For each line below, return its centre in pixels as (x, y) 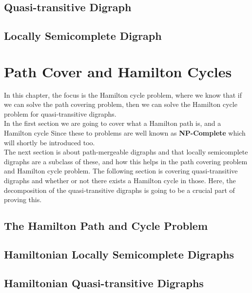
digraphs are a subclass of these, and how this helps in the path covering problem (126, 161)
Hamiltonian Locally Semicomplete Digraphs (119, 254)
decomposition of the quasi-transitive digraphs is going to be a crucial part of (119, 190)
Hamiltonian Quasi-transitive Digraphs (104, 283)
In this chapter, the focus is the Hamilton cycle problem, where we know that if (123, 95)
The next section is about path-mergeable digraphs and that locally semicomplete (126, 152)
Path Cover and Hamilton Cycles (118, 71)
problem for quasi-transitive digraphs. (60, 113)
